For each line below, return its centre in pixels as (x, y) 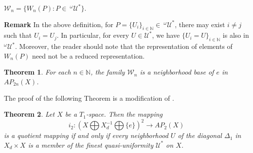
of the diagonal (200, 135)
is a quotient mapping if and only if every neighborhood (86, 135)
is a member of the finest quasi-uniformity (90, 145)
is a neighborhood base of (177, 72)
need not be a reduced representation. (89, 55)
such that (18, 35)
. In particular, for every (93, 35)
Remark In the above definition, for (59, 24)
